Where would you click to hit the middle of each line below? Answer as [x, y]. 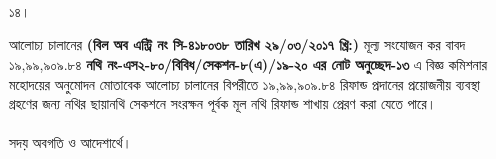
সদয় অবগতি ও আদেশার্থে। [70, 142]
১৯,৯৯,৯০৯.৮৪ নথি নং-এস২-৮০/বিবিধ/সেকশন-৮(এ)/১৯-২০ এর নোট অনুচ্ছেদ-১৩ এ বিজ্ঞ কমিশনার [248, 63]
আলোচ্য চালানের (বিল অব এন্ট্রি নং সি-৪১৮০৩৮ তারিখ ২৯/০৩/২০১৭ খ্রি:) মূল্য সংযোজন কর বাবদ [237, 44]
